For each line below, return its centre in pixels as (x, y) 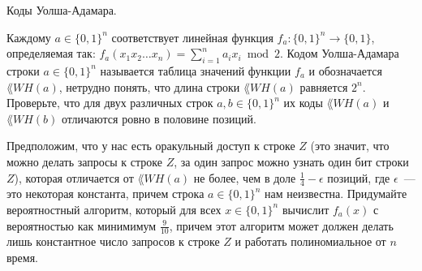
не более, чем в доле (245, 177)
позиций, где (359, 177)
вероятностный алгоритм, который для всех (114, 209)
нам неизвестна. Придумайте (336, 194)
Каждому (29, 37)
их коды (303, 103)
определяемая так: (51, 53)
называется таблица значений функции (196, 70)
